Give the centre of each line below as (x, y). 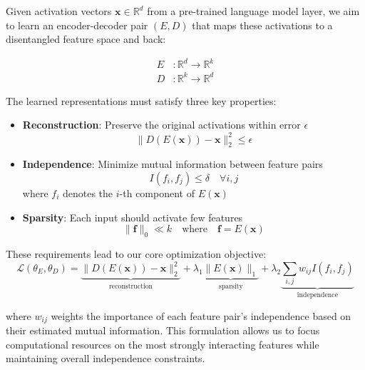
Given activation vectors (59, 11)
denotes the (88, 192)
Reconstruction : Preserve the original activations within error (161, 125)
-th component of (157, 192)
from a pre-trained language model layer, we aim (253, 11)
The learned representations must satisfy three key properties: (141, 100)
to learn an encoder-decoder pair (77, 25)
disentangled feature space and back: (86, 39)
